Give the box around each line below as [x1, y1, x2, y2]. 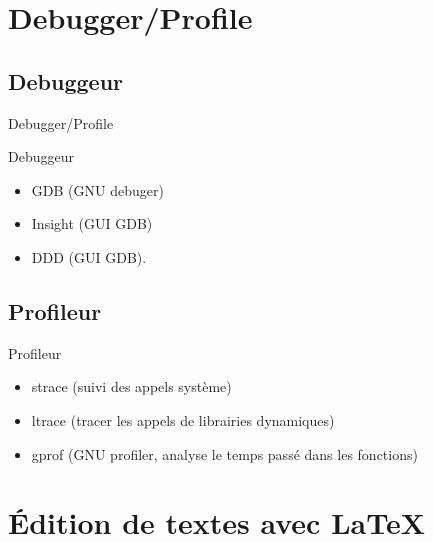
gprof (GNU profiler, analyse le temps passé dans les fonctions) [31, 443, 418, 464]
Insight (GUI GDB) [31, 213, 153, 234]
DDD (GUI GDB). [31, 246, 147, 267]
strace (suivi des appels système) [31, 376, 232, 397]
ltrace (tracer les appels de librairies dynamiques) [31, 409, 335, 430]
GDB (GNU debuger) [31, 179, 164, 200]
